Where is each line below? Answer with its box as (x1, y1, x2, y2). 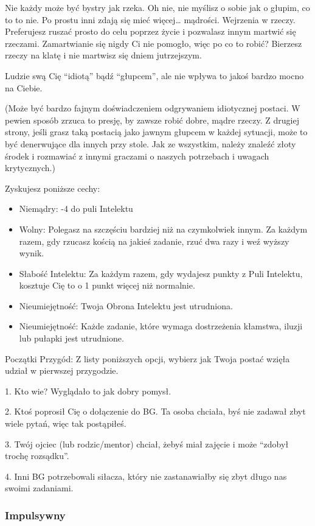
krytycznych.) (5, 161, 55, 174)
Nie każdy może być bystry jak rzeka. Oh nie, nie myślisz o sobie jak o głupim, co (5, 1, 310, 13)
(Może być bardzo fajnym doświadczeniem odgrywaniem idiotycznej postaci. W (5, 102, 300, 114)
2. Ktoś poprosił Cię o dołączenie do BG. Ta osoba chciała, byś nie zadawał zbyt (5, 405, 306, 418)
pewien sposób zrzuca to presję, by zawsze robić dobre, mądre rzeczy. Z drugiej (5, 113, 299, 126)
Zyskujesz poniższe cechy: (5, 181, 100, 194)
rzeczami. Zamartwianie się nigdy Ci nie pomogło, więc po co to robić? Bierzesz (5, 37, 302, 49)
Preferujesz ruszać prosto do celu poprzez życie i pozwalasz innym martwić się (5, 25, 296, 38)
